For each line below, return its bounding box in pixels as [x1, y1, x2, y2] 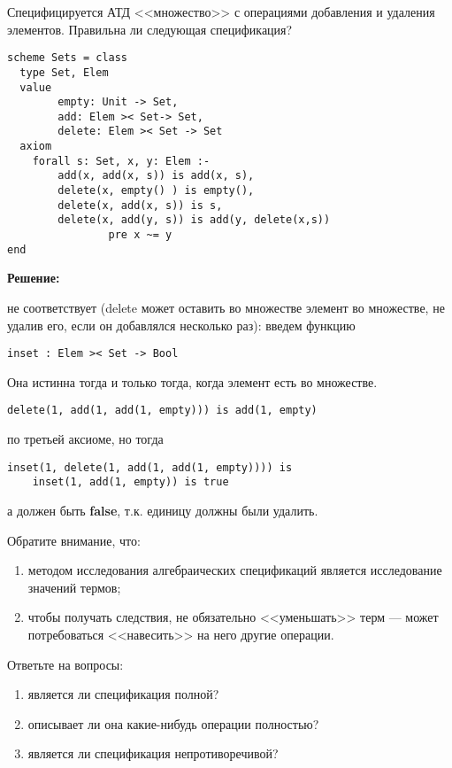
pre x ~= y [108, 229, 172, 242]
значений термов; [27, 578, 121, 596]
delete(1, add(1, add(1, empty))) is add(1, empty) [7, 404, 318, 417]
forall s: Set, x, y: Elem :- [32, 154, 211, 167]
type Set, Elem [19, 66, 109, 79]
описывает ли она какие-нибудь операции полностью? [27, 714, 319, 733]
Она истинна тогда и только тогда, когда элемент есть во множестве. [7, 372, 378, 391]
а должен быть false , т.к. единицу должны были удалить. [7, 500, 318, 519]
